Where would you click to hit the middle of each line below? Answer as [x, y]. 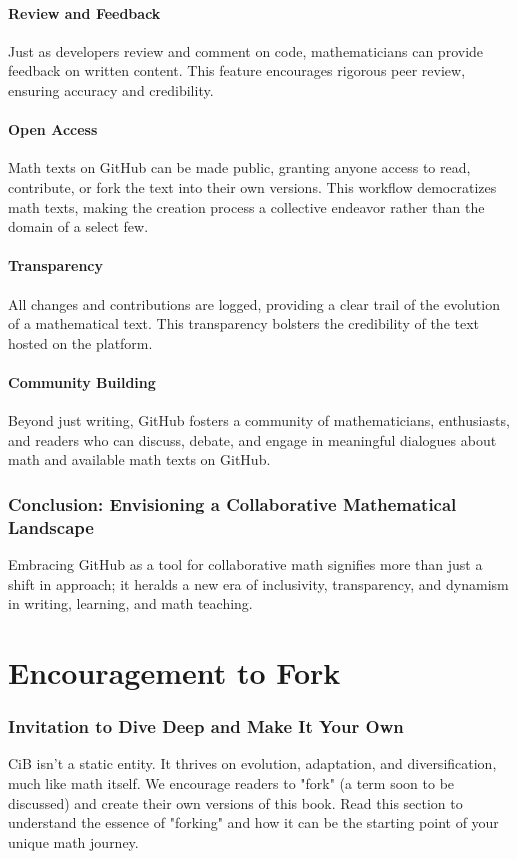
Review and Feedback [84, 12]
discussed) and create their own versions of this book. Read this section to [235, 802]
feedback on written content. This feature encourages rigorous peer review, [237, 70]
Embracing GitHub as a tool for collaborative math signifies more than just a [245, 564]
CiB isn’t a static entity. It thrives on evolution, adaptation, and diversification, [252, 763]
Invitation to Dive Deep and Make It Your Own [206, 726]
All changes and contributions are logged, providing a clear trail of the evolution [254, 303]
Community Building [82, 381]
